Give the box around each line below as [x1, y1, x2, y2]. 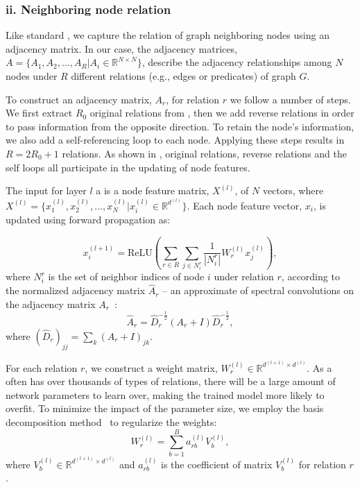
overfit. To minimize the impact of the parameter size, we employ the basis [6, 401, 324, 416]
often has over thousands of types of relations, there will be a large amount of [6, 374, 336, 388]
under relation [214, 269, 274, 284]
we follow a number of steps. [230, 92, 351, 106]
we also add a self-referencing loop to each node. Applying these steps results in [6, 133, 345, 147]
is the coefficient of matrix [161, 456, 273, 471]
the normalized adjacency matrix [6, 283, 146, 298]
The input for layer [6, 183, 87, 198]
